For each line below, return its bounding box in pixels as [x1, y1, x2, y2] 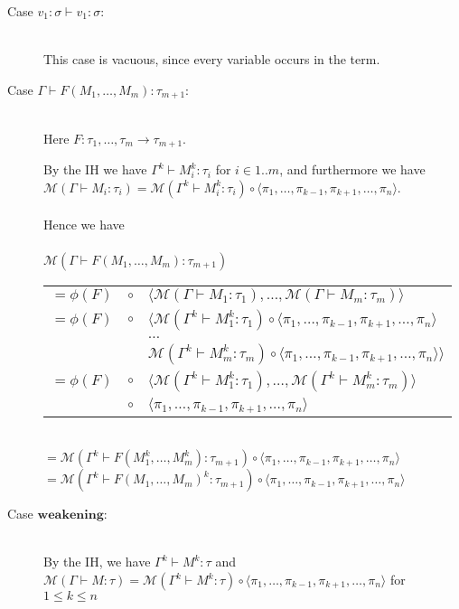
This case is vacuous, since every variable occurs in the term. [43, 50, 380, 69]
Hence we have [43, 215, 125, 234]
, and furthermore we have [279, 160, 426, 179]
